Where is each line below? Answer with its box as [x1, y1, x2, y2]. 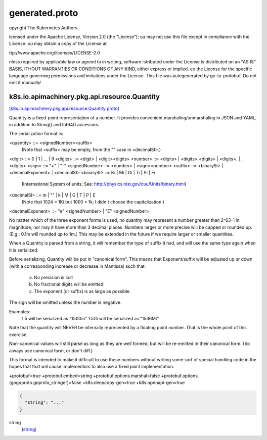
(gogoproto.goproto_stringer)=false [9, 380, 82, 386]
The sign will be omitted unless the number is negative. [9, 299, 122, 305]
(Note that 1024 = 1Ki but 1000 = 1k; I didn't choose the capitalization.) [21, 199, 165, 205]
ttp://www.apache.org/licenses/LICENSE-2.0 [9, 49, 100, 55]
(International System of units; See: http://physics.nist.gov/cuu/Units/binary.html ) [21, 181, 186, 187]
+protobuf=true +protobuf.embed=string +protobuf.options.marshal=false [9, 373, 160, 379]
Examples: [9, 308, 31, 314]
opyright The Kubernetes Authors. [9, 25, 79, 31]
